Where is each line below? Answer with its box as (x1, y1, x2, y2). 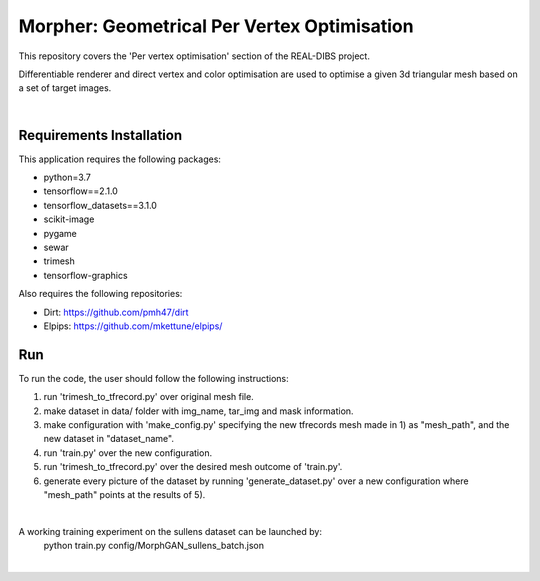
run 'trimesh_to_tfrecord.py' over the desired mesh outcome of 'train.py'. (43, 461, 343, 473)
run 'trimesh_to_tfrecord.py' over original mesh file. (43, 391, 254, 403)
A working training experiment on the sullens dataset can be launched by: (18, 525, 322, 537)
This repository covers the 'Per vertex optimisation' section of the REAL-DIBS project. (18, 50, 370, 62)
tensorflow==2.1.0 (43, 185, 119, 197)
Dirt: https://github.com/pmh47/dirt (43, 306, 189, 318)
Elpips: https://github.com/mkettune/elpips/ (43, 320, 223, 332)
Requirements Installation (18, 126, 183, 144)
